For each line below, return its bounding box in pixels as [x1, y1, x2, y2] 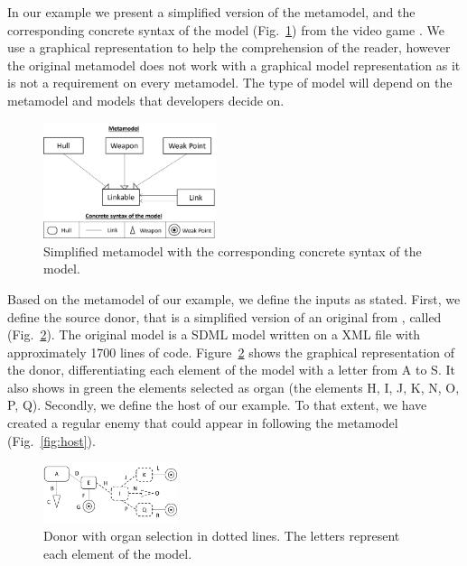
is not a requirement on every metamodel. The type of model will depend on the [7, 73, 453, 92]
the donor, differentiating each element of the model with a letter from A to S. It [7, 360, 455, 379]
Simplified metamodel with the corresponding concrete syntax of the [43, 241, 422, 260]
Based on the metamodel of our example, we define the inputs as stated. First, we [7, 289, 461, 308]
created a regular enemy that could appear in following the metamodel [7, 413, 398, 432]
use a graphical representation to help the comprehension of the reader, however [7, 38, 451, 57]
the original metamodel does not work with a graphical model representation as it [7, 55, 461, 74]
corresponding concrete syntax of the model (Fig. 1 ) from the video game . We [7, 20, 444, 39]
